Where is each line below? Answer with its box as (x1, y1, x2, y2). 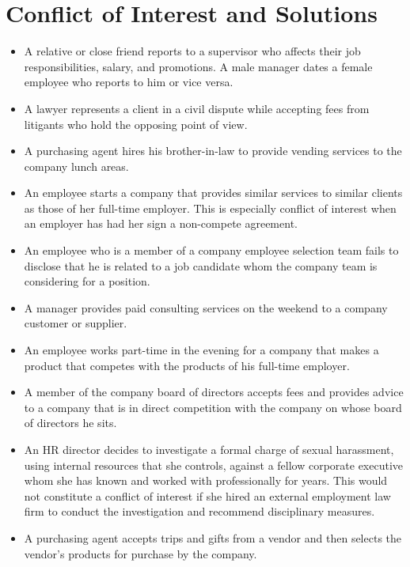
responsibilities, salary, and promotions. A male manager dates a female (24, 58, 373, 74)
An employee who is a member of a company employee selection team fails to (24, 242, 399, 259)
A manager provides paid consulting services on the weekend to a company (24, 299, 388, 316)
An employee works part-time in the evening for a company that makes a (24, 342, 379, 358)
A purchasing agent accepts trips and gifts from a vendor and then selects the (24, 529, 402, 546)
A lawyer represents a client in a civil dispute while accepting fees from (24, 100, 370, 116)
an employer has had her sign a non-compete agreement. (24, 215, 298, 232)
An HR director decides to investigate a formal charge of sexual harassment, (24, 441, 394, 457)
